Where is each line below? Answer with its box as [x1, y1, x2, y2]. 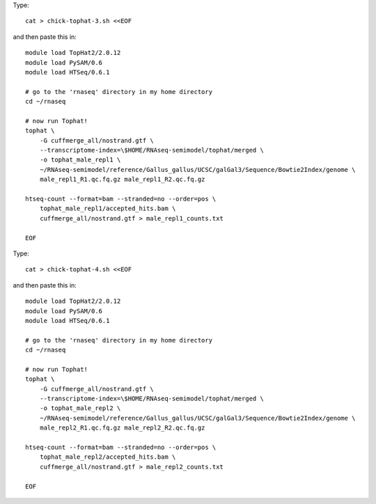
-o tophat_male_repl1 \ [39, 156, 121, 164]
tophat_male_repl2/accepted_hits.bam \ [39, 453, 176, 461]
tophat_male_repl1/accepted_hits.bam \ [39, 205, 176, 212]
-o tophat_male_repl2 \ [39, 404, 121, 412]
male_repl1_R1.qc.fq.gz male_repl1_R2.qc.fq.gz [39, 175, 205, 184]
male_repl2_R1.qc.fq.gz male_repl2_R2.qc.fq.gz [39, 424, 205, 432]
